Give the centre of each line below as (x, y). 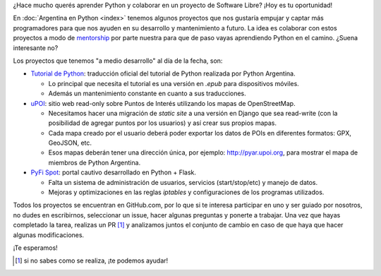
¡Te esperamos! (35, 248)
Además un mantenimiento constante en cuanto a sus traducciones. (147, 94)
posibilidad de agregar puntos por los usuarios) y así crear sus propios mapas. (163, 123)
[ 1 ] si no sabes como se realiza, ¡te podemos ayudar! (92, 260)
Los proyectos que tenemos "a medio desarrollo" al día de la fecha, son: (118, 61)
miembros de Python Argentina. (95, 162)
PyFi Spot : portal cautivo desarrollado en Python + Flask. (114, 172)
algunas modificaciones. (49, 235)
